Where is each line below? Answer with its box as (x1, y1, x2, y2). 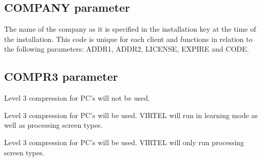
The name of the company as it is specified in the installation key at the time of (4, 24, 256, 34)
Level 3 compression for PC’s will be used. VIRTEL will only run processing (4, 136, 245, 147)
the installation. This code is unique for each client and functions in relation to (4, 33, 253, 44)
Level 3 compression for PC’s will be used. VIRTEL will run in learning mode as (4, 109, 258, 120)
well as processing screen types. (4, 120, 103, 130)
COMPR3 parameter (4, 68, 118, 84)
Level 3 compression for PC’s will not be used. (4, 93, 150, 103)
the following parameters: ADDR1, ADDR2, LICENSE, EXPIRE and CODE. (4, 43, 249, 54)
